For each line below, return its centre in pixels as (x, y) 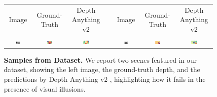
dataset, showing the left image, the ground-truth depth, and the (102, 69)
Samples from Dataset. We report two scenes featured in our (101, 60)
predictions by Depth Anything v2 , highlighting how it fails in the (105, 79)
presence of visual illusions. (45, 88)
